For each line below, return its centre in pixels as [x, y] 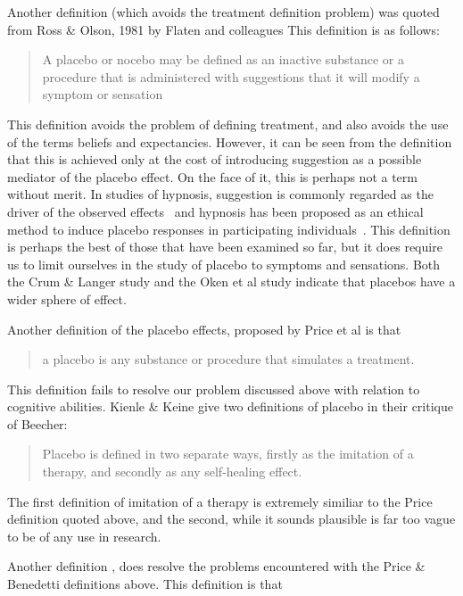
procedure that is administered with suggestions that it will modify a [231, 76]
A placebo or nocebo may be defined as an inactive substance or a [223, 59]
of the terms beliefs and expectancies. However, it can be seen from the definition [230, 141]
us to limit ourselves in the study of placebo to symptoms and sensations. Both [224, 264]
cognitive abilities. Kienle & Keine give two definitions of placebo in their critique [230, 406]
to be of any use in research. [84, 536]
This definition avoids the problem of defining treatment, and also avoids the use [228, 124]
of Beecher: [37, 423]
